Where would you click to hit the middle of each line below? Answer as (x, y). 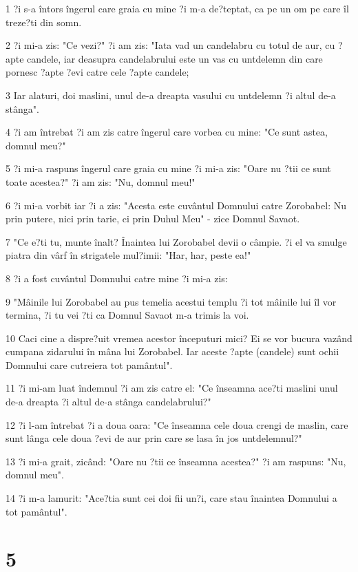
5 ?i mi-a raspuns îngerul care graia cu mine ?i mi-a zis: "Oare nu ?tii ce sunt (168, 168)
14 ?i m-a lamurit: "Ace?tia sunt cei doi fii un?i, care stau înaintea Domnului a (171, 498)
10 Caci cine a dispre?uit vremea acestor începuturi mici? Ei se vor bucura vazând (179, 338)
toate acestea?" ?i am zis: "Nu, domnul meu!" (101, 181)
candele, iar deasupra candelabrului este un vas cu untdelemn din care (175, 58)
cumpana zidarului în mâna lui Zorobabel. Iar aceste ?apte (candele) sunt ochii (172, 351)
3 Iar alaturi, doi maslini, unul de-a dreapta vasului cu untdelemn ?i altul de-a (171, 95)
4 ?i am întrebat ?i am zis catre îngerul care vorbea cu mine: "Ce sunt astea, (167, 132)
